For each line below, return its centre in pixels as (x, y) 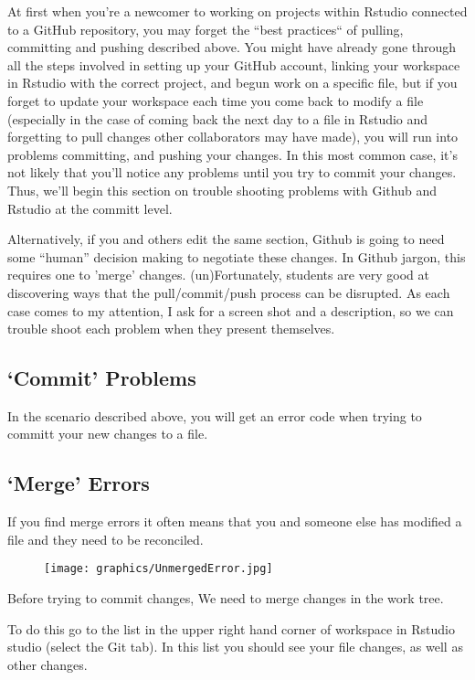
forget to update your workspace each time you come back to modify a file (216, 100)
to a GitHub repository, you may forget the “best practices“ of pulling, (206, 29)
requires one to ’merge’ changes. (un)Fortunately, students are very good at (218, 275)
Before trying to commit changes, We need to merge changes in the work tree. (226, 598)
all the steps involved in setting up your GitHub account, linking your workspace (234, 64)
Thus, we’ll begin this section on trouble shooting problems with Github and (222, 190)
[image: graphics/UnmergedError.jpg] (158, 569)
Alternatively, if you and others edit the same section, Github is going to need (226, 239)
